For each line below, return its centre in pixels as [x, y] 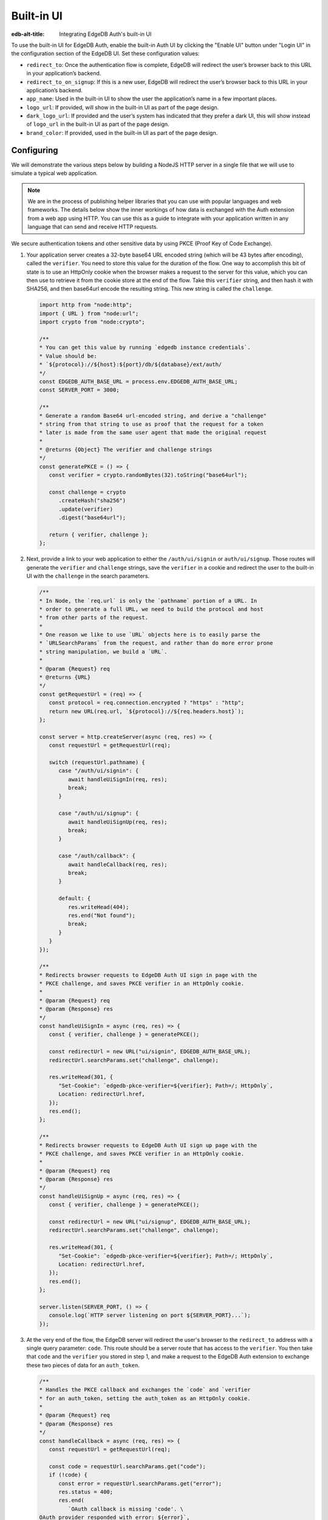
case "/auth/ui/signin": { [99, 771]
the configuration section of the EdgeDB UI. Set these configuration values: [105, 54]
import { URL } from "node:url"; [89, 313]
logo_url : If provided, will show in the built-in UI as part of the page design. [123, 107]
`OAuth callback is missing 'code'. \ [125, 1509]
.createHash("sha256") [92, 501]
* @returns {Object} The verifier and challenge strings [126, 450]
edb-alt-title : [28, 34]
